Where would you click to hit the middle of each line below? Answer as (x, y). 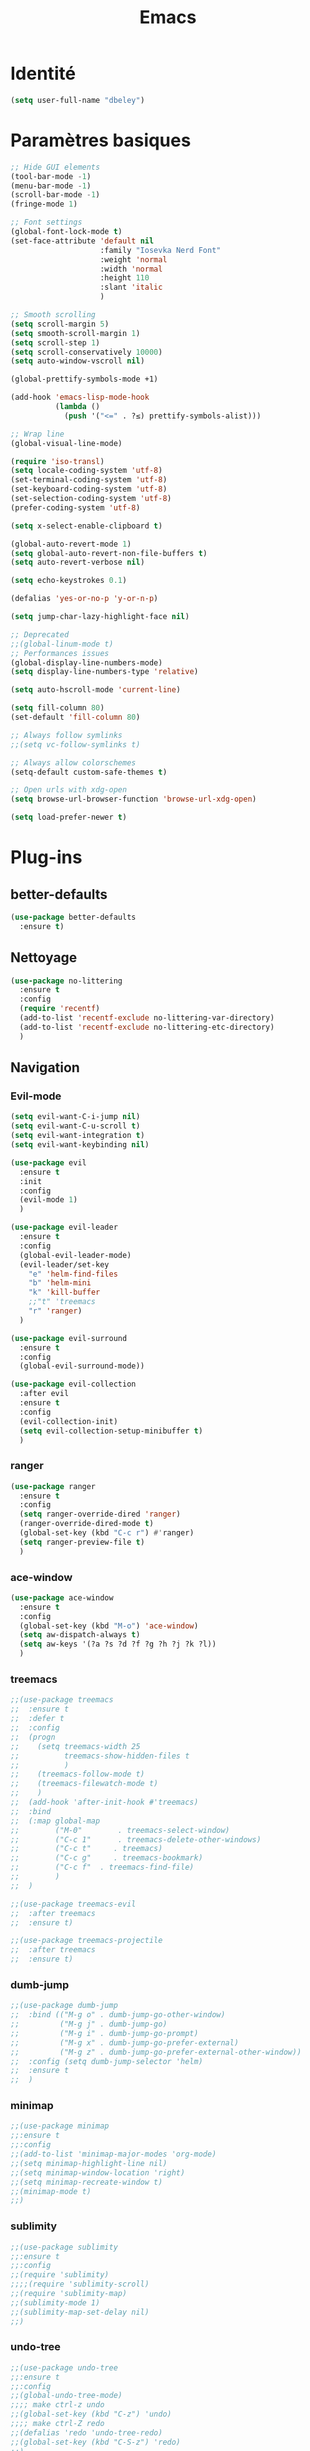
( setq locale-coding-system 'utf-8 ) (86, 471)
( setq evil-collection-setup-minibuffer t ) (111, 1431)
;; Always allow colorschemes (73, 762)
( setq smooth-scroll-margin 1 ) (75, 333)
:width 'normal (131, 269)
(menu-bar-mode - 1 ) (51, 186)
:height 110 (124, 278)
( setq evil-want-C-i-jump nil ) (75, 1117)
